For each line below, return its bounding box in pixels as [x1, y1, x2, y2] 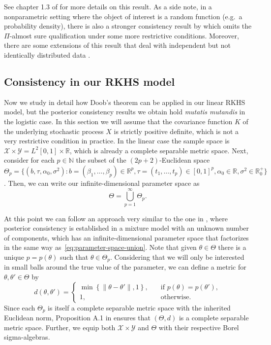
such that [60, 252, 89, 262]
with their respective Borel [158, 322, 239, 332]
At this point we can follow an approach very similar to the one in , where [4, 213, 228, 223]
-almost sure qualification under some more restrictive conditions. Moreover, [9, 30, 239, 40]
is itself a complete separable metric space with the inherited [48, 302, 231, 312]
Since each [4, 302, 35, 312]
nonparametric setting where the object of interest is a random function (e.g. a [4, 11, 242, 21]
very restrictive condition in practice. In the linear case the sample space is [4, 136, 230, 146]
